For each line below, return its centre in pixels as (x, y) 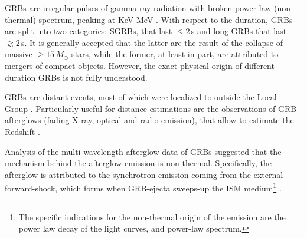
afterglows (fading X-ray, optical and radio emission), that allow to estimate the (149, 120)
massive (19, 54)
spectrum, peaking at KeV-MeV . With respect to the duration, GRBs (166, 19)
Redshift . (22, 131)
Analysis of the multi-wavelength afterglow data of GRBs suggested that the (143, 151)
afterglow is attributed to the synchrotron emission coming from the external (144, 174)
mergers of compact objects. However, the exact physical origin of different (140, 65)
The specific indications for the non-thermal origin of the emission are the (152, 216)
